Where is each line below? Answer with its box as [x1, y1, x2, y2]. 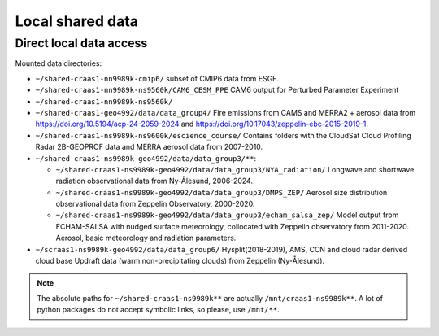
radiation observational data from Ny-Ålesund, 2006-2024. [55, 176, 254, 186]
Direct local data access [15, 36, 148, 50]
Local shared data [15, 12, 138, 30]
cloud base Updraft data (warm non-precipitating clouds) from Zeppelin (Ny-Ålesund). [35, 256, 325, 266]
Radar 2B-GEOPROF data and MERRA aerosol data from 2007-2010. [35, 142, 263, 152]
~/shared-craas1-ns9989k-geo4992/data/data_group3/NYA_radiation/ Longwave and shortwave [55, 164, 415, 174]
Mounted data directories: [15, 59, 102, 68]
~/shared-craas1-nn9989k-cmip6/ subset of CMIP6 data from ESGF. [35, 73, 280, 83]
